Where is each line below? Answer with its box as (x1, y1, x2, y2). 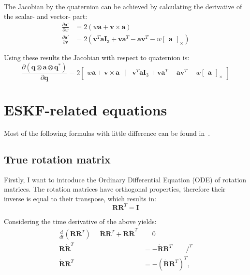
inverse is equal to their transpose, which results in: (4, 193, 156, 203)
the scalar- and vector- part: (4, 11, 88, 21)
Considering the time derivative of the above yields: (4, 216, 157, 226)
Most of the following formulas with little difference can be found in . (4, 128, 210, 138)
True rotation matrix (4, 151, 111, 166)
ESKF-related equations (4, 99, 167, 119)
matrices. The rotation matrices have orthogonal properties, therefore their (4, 184, 226, 194)
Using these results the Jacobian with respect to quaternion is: (4, 52, 190, 63)
